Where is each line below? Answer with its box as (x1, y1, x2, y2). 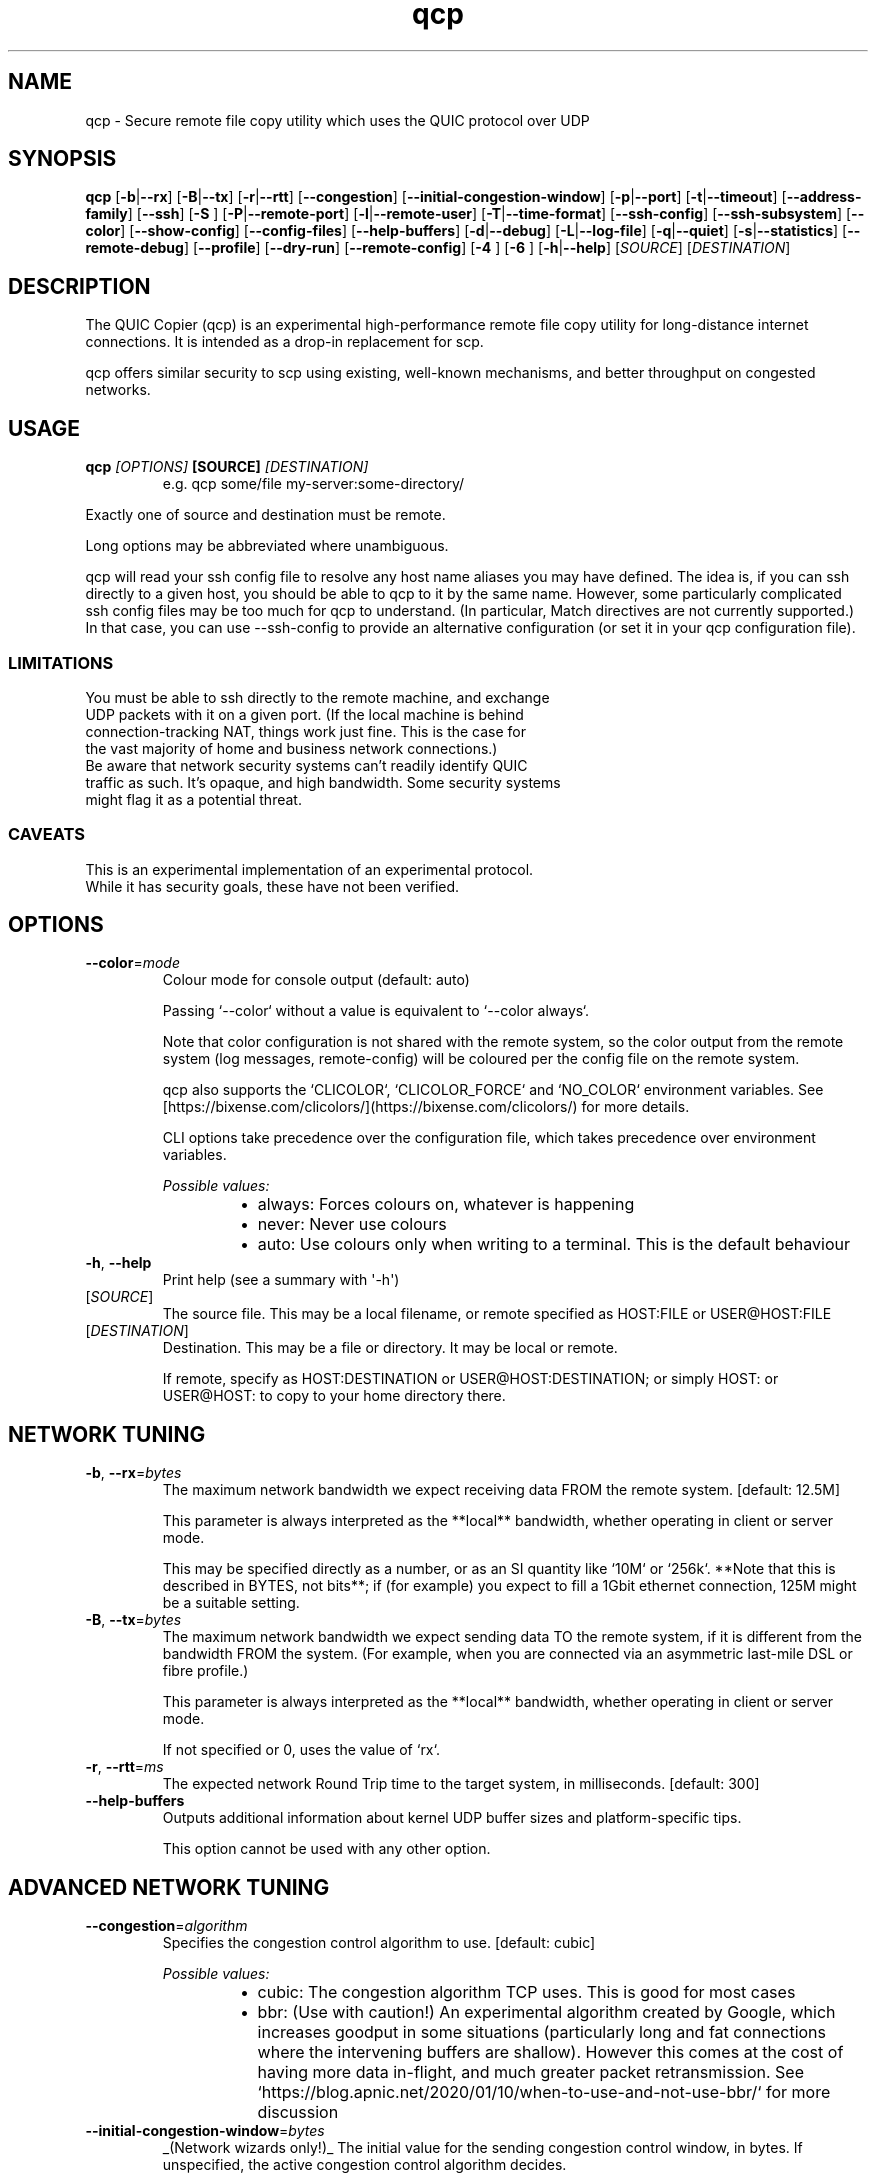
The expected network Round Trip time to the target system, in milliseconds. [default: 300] (162, 1775, 760, 1793)
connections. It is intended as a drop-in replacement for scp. (85, 333, 484, 351)
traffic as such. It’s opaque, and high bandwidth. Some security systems (85, 773, 561, 791)
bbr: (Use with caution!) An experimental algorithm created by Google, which (257, 2002, 836, 2023)
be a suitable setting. (162, 1594, 300, 1612)
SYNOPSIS (8, 146, 117, 172)
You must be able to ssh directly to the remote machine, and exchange (85, 688, 550, 706)
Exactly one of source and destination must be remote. (85, 506, 446, 524)
